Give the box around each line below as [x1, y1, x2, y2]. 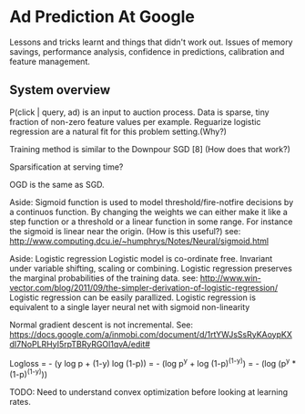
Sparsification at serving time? [9, 161, 124, 172]
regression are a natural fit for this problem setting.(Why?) [9, 126, 228, 137]
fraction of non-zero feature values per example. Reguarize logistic [9, 116, 261, 127]
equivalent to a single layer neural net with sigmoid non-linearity [9, 301, 250, 312]
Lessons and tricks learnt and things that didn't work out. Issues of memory [9, 36, 293, 47]
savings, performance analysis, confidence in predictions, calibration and [9, 46, 285, 57]
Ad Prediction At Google [9, 6, 196, 27]
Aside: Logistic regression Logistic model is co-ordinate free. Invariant [9, 253, 273, 264]
